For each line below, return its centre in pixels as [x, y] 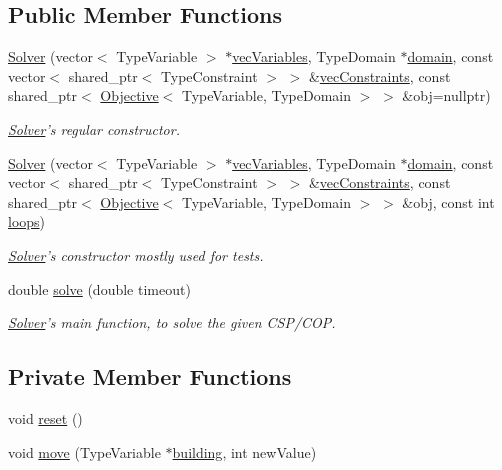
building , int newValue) [244, 451]
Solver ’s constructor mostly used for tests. [136, 254]
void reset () [45, 417]
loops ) [27, 221]
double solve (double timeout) [99, 288]
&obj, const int [448, 201]
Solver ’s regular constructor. [94, 128]
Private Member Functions [150, 376]
